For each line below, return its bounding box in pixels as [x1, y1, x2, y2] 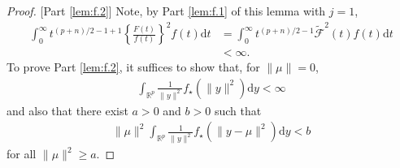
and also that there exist [7, 101, 128, 118]
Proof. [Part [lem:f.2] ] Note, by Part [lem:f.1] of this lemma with [7, 2, 326, 19]
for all [7, 145, 37, 162]
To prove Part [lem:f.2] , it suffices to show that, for [7, 58, 260, 75]
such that [214, 101, 262, 118]
